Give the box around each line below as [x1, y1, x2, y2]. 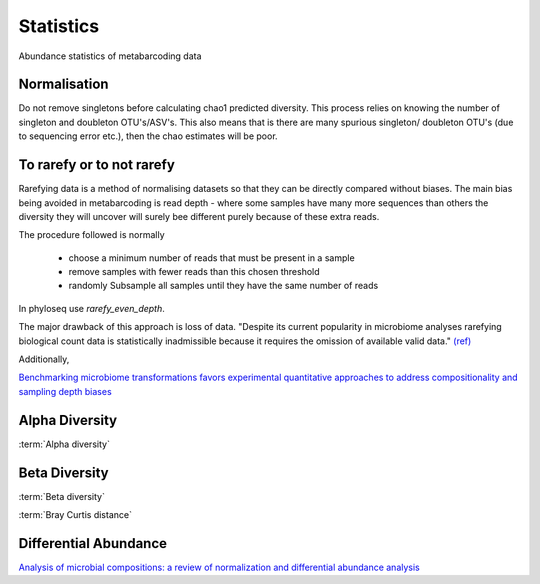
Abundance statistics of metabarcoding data [18, 50, 202, 62]
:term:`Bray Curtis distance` [18, 509, 132, 521]
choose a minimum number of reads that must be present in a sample [68, 251, 355, 264]
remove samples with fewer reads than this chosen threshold [68, 266, 320, 278]
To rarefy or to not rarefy [18, 156, 175, 174]
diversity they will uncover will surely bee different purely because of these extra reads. [18, 210, 380, 222]
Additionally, [18, 353, 70, 365]
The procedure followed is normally [18, 229, 165, 241]
